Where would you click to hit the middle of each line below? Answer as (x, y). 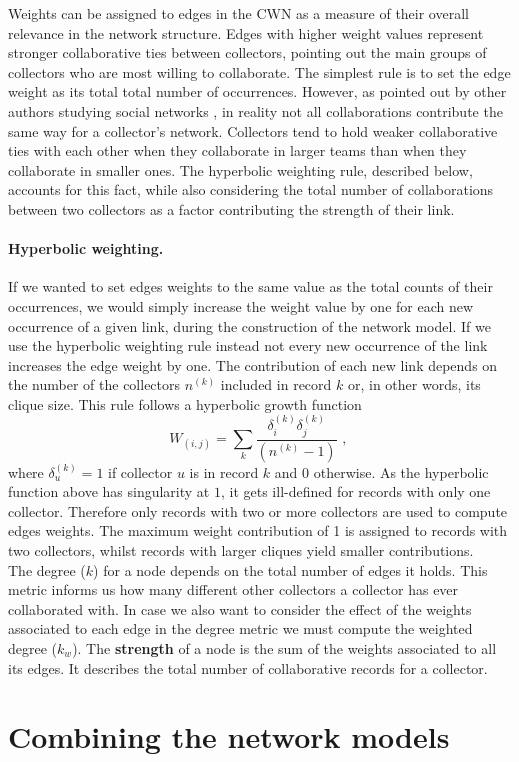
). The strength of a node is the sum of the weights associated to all (284, 647)
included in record (276, 384)
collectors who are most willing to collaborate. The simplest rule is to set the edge (259, 71)
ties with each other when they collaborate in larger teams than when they (237, 150)
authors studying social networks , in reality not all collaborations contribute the (255, 110)
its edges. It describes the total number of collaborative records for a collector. (248, 667)
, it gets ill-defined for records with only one (355, 491)
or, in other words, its (414, 384)
